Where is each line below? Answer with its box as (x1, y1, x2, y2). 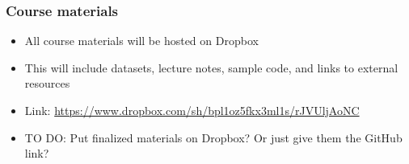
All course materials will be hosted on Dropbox (24, 32, 259, 49)
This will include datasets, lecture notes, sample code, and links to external (24, 59, 398, 76)
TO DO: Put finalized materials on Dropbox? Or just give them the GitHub (24, 129, 403, 146)
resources (24, 75, 70, 92)
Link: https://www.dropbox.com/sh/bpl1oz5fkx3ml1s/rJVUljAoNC (24, 102, 360, 118)
